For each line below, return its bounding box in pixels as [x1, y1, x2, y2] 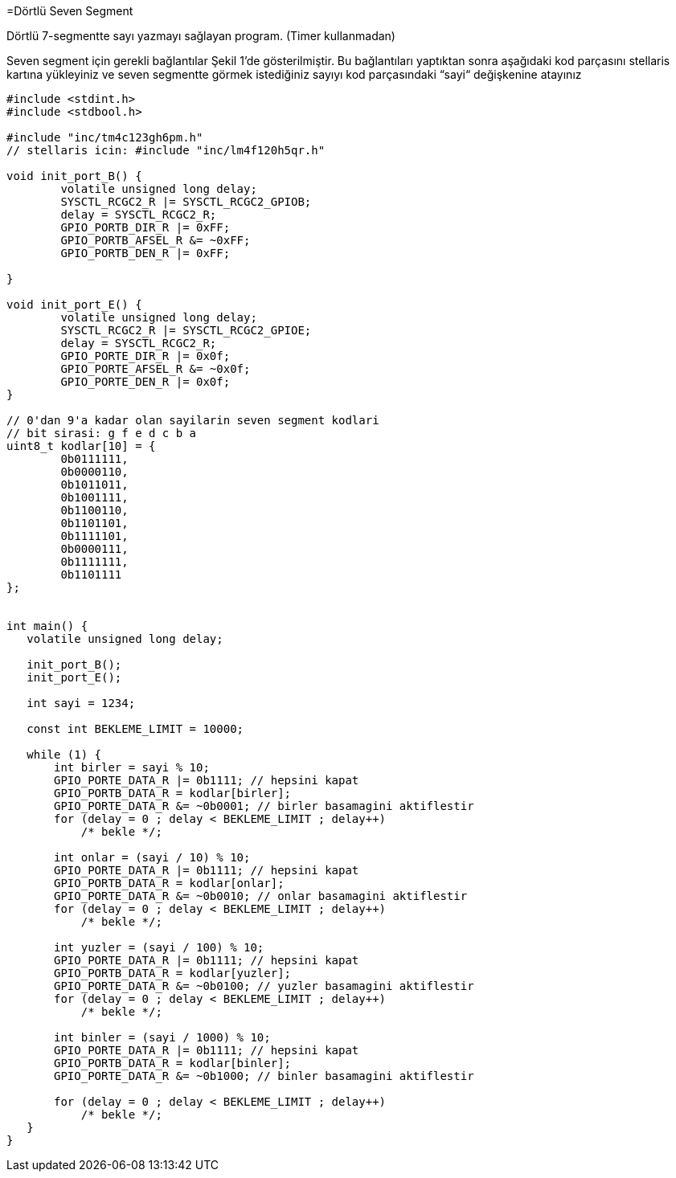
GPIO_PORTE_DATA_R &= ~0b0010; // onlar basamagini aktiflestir [54, 890, 468, 902]
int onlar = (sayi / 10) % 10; [54, 851, 251, 864]
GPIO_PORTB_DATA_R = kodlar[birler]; [54, 787, 292, 800]
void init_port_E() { [6, 298, 142, 311]
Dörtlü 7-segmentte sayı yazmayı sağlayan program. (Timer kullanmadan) [6, 29, 395, 43]
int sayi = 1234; [27, 697, 136, 710]
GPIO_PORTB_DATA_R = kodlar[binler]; [54, 1057, 292, 1070]
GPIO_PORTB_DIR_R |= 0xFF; [60, 221, 231, 234]
